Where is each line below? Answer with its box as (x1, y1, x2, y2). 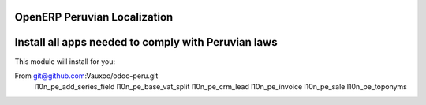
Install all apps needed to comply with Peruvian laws (14, 36, 278, 49)
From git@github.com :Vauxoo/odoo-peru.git (14, 71, 159, 81)
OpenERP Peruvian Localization (14, 10, 174, 24)
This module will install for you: (14, 56, 116, 66)
